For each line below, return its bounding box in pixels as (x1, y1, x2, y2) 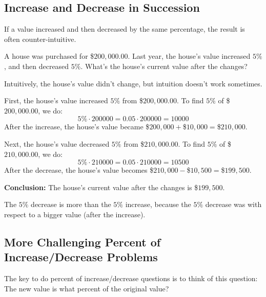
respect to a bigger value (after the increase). (4, 209, 146, 219)
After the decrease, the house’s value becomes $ (4, 165, 154, 175)
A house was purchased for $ (4, 51, 94, 61)
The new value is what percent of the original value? (4, 283, 169, 293)
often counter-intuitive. (4, 33, 76, 44)
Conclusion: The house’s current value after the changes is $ (4, 181, 198, 192)
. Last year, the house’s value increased (128, 51, 251, 61)
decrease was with (205, 199, 262, 210)
